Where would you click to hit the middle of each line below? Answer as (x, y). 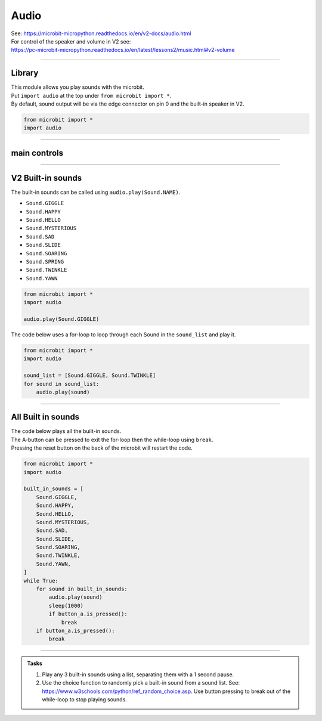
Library (25, 73)
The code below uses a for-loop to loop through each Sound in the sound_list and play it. (123, 335)
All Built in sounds (45, 417)
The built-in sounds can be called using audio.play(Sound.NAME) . (96, 192)
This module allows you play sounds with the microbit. (78, 87)
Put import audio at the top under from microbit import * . (91, 95)
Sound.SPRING (45, 262)
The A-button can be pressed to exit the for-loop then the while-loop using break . (112, 440)
